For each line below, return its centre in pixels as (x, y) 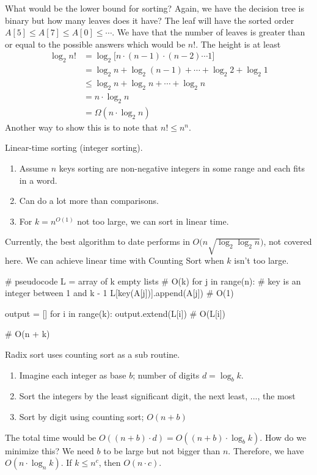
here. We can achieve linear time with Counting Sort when (115, 260)
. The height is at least (238, 44)
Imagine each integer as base (73, 375)
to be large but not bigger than (162, 450)
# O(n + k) (27, 334)
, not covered (288, 241)
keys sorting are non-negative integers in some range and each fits (182, 168)
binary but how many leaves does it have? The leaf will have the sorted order (150, 20)
